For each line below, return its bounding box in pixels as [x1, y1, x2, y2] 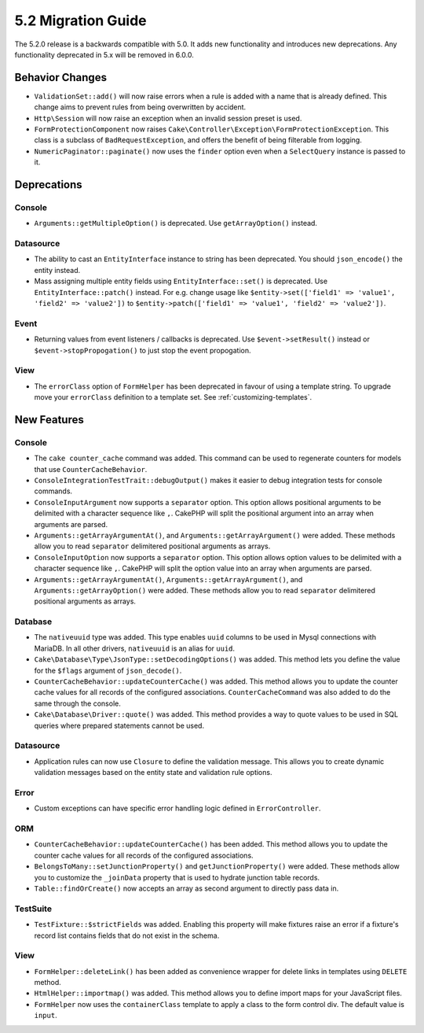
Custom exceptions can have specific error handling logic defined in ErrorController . [34, 803, 321, 813]
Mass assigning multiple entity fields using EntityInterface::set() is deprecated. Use [34, 276, 328, 286]
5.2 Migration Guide [14, 12, 147, 29]
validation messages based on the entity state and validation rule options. [34, 768, 272, 777]
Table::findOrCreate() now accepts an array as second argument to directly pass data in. [34, 884, 339, 893]
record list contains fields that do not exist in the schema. [34, 931, 220, 940]
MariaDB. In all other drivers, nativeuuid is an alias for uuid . [34, 644, 236, 653]
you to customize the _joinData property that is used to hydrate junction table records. [34, 873, 320, 882]
